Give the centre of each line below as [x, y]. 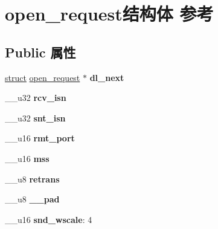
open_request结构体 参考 [109, 14]
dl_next [107, 77]
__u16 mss [27, 158]
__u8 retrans [32, 179]
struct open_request [43, 77]
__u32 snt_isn [35, 118]
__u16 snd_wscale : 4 [49, 219]
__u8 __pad [32, 199]
